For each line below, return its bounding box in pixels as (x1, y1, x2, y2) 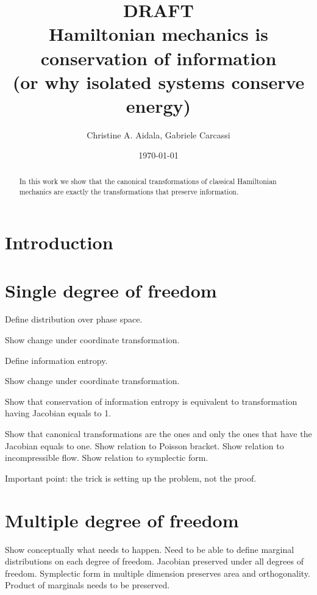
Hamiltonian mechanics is (49, 21, 268, 46)
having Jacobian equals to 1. (5, 407, 112, 419)
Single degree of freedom (5, 277, 217, 302)
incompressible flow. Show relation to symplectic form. (5, 451, 208, 464)
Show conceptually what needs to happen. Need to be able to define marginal (5, 543, 294, 555)
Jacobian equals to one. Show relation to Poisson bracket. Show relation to (5, 439, 284, 452)
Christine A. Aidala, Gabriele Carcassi (87, 128, 230, 141)
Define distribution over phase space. (5, 313, 143, 326)
